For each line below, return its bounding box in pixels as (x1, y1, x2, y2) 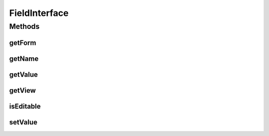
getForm (9, 38, 36, 47)
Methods (9, 22, 40, 31)
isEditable (9, 102, 41, 111)
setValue (9, 118, 37, 127)
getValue (9, 70, 38, 79)
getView (9, 86, 36, 95)
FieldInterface (9, 7, 69, 18)
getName (9, 54, 39, 63)
